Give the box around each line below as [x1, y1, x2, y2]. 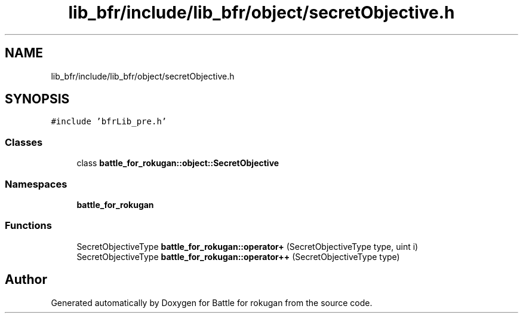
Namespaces [5, 178, 67, 190]
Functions [5, 219, 52, 232]
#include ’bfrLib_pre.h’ [51, 117, 167, 127]
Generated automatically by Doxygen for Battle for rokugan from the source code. [51, 297, 373, 308]
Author [5, 272, 47, 288]
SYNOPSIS [5, 91, 70, 107]
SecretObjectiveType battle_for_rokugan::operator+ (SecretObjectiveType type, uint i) [76, 241, 419, 252]
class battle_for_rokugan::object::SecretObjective [76, 158, 279, 169]
